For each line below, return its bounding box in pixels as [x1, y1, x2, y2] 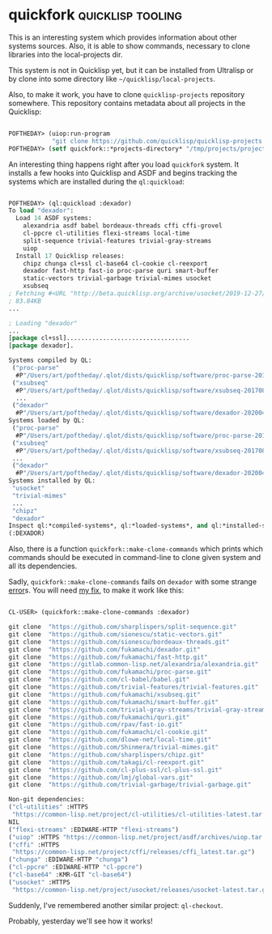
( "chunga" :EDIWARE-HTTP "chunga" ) [8, 855, 129, 864]
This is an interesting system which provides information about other [8, 32, 237, 42]
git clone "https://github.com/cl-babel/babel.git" [8, 676, 190, 684]
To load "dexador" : [8, 206, 74, 215]
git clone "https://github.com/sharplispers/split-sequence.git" [8, 623, 237, 631]
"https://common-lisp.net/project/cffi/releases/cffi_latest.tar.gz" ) [11, 848, 255, 856]
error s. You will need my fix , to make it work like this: [8, 585, 185, 596]
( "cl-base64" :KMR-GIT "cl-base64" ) [8, 871, 132, 879]
